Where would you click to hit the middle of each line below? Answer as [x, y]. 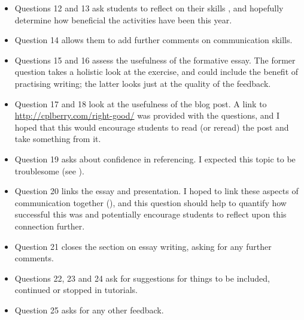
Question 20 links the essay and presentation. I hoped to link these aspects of [156, 191]
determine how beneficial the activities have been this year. [123, 19]
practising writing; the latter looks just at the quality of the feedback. [143, 83]
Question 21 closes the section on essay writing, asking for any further [143, 246]
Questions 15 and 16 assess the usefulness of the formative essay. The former [155, 60]
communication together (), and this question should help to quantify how [151, 202]
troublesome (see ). [49, 170]
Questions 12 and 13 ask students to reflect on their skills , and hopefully [149, 8]
